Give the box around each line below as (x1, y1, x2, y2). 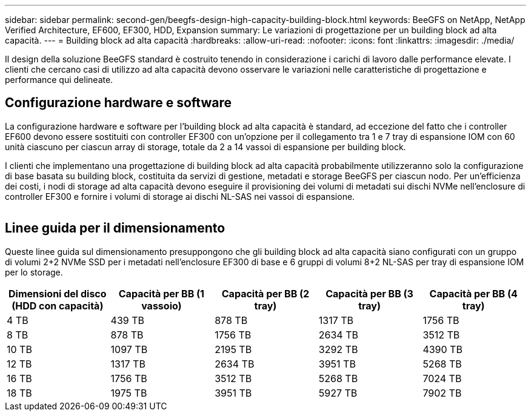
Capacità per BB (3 (326, 287, 413, 300)
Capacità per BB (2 (221, 287, 310, 300)
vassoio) (141, 299, 182, 312)
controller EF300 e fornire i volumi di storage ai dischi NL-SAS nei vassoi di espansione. (5, 191, 355, 202)
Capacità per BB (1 (118, 287, 204, 300)
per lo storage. (5, 266, 63, 277)
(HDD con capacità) (12, 299, 104, 312)
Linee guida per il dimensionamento (5, 220, 225, 236)
